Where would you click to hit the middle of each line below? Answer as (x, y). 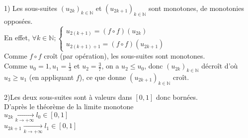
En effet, (17, 37)
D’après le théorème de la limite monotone (69, 106)
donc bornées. (177, 97)
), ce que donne (103, 77)
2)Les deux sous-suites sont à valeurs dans (68, 97)
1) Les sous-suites (31, 8)
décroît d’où (220, 66)
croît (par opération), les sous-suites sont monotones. (124, 56)
